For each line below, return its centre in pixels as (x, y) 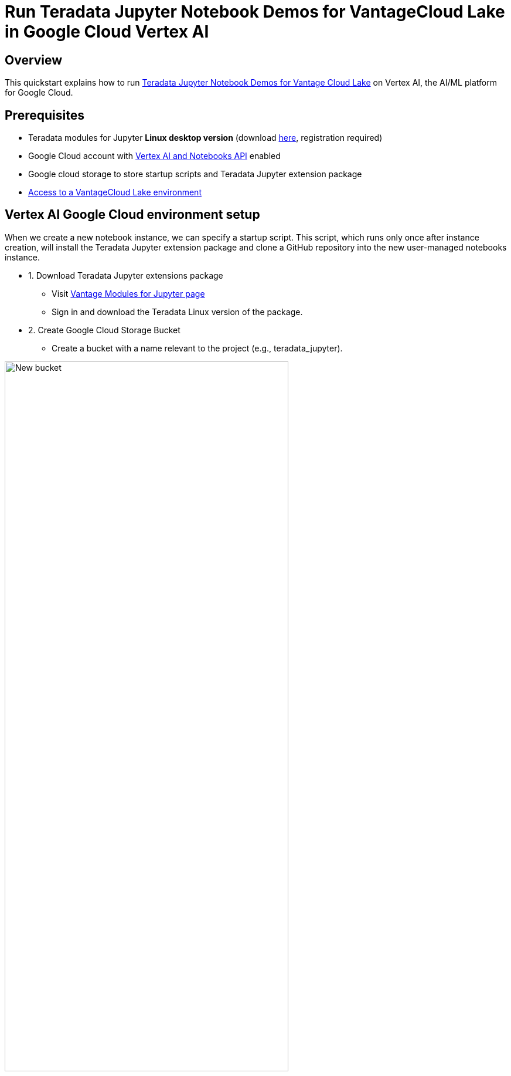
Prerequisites (45, 115)
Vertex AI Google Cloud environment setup (132, 215)
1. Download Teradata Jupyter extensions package (126, 275)
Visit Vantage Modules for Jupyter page (128, 293)
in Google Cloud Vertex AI (107, 32)
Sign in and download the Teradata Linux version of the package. (177, 312)
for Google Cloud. (39, 93)
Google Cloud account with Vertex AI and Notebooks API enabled (154, 156)
